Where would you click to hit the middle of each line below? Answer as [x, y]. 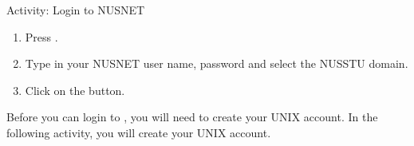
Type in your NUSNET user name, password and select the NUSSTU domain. [217, 63]
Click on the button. [75, 90]
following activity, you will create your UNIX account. [139, 132]
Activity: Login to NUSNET [76, 10]
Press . [41, 36]
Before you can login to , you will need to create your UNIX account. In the [192, 117]
